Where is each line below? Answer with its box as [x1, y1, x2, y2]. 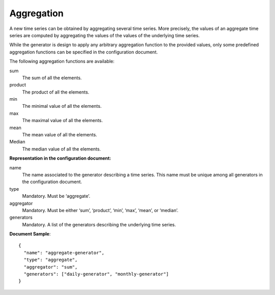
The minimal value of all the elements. [22, 103, 102, 109]
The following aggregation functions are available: [9, 58, 115, 65]
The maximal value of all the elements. [22, 117, 103, 124]
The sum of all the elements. [22, 74, 82, 81]
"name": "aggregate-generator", [23, 250, 104, 255]
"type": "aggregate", [23, 257, 78, 263]
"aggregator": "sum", [23, 264, 78, 270]
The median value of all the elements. [22, 145, 101, 152]
